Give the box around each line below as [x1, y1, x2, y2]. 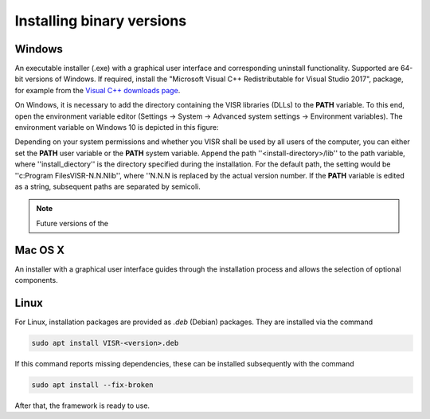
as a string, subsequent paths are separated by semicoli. [14, 182, 201, 191]
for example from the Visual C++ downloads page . [14, 85, 181, 95]
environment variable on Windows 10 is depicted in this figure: [14, 123, 219, 132]
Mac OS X [14, 243, 65, 256]
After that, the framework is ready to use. [14, 401, 150, 410]
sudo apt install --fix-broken [31, 380, 154, 390]
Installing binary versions [14, 12, 187, 29]
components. [14, 276, 59, 285]
